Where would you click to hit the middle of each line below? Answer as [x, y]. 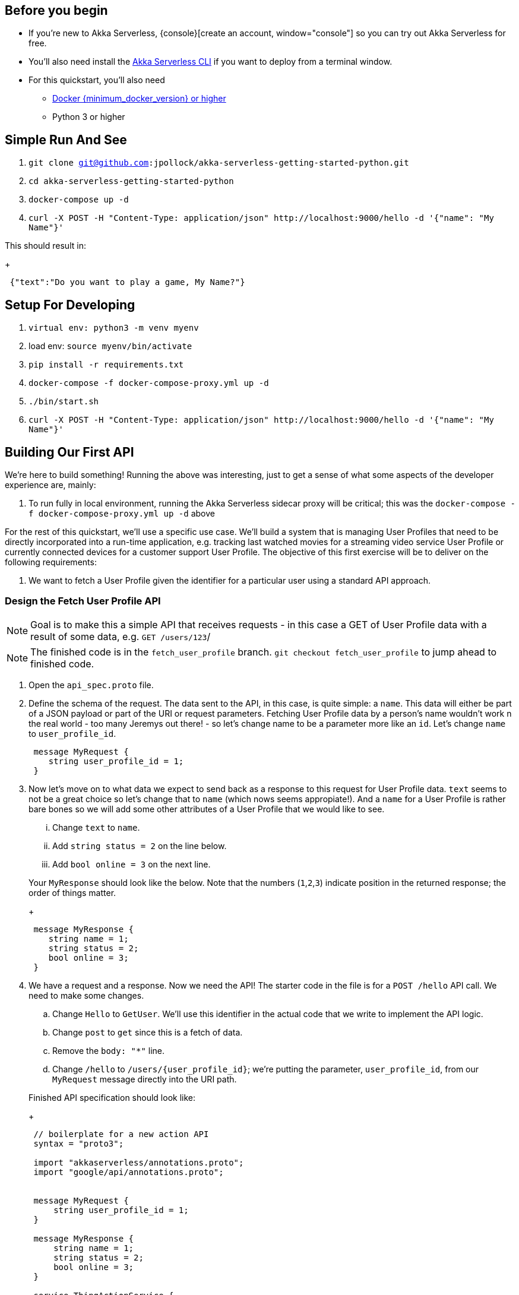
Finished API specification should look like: [112, 1097]
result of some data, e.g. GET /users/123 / [121, 636]
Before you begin [56, 10]
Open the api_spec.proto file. [91, 685]
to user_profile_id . [72, 733]
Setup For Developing [70, 305]
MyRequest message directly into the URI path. [145, 1079]
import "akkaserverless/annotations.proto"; [139, 1162]
